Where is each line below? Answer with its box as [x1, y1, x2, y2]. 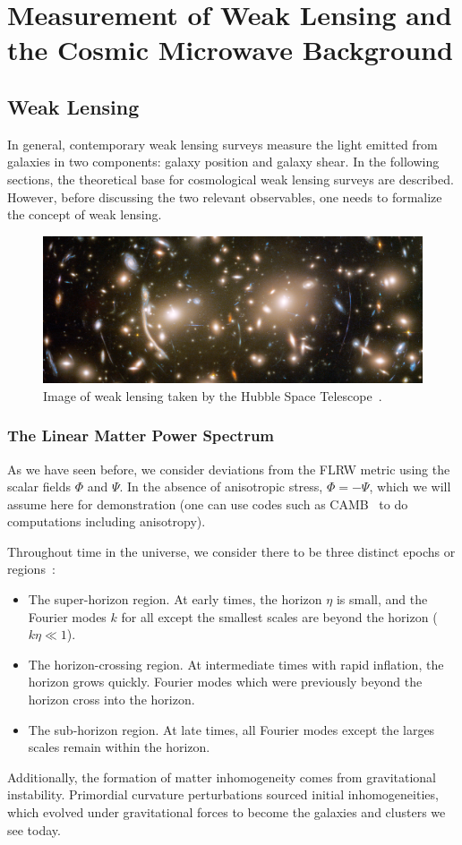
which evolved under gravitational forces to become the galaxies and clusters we [7, 803, 446, 822]
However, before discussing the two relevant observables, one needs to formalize [7, 187, 442, 206]
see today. [7, 820, 61, 839]
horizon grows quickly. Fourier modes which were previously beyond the [28, 672, 423, 691]
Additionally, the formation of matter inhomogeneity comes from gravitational [7, 767, 436, 786]
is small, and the [336, 590, 428, 609]
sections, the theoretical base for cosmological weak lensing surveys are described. [7, 169, 454, 188]
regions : [7, 559, 56, 578]
